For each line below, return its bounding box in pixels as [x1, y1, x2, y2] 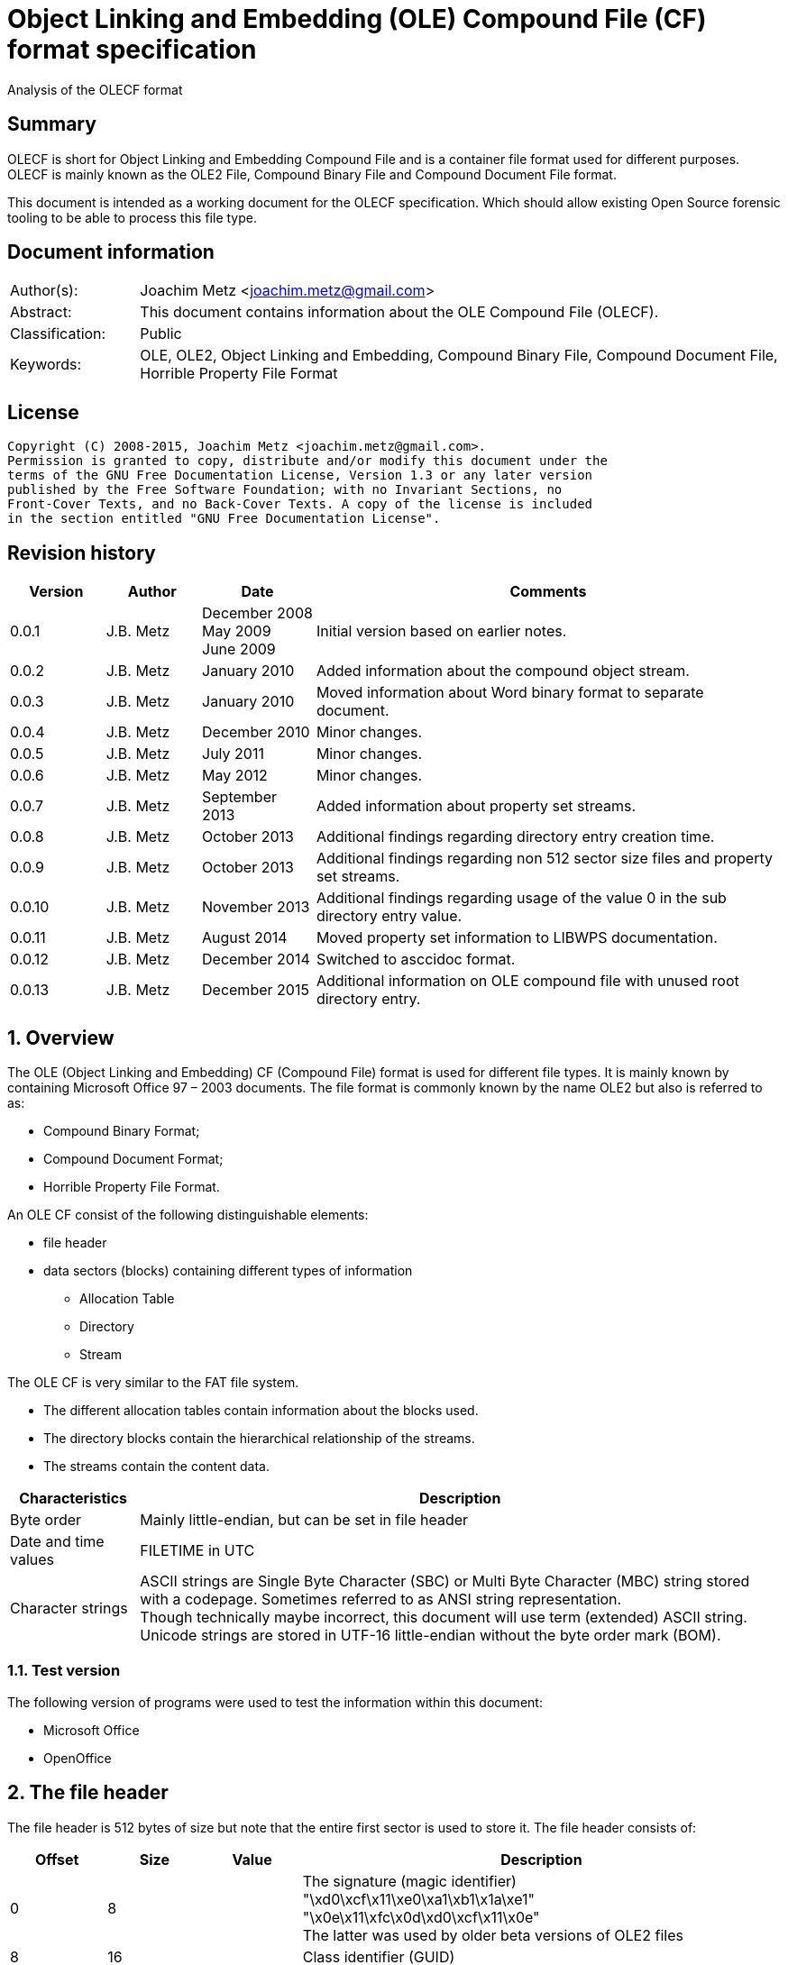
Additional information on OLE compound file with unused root [316, 972, 739, 991]
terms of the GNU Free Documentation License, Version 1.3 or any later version [7, 468, 593, 483]
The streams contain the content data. [43, 1458, 270, 1474]
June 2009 [202, 640, 276, 659]
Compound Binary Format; [43, 1122, 200, 1138]
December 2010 [202, 723, 310, 742]
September [202, 788, 277, 807]
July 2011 [202, 745, 264, 763]
